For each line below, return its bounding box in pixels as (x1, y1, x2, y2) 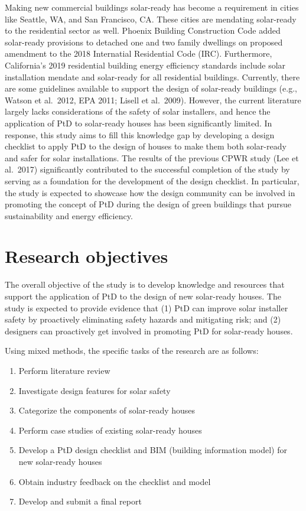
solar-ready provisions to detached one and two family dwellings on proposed (5, 35, 283, 48)
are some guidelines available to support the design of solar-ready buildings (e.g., (5, 82, 297, 95)
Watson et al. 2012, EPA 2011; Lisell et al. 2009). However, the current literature (5, 93, 301, 106)
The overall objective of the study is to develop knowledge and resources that (5, 278, 285, 291)
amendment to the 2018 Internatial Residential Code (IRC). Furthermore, (5, 47, 272, 60)
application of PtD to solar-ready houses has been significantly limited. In (5, 116, 272, 129)
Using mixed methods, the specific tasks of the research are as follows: (5, 344, 259, 357)
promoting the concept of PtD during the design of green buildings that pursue (5, 198, 292, 210)
